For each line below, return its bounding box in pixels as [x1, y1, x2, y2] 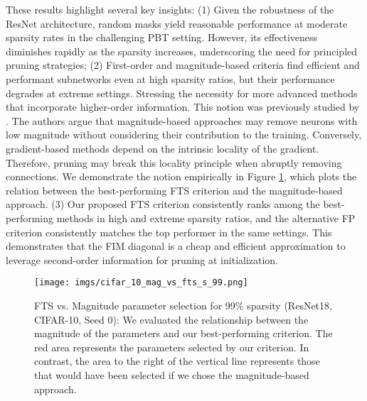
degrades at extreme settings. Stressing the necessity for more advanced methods [6, 85, 358, 100]
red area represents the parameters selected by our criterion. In [34, 339, 309, 354]
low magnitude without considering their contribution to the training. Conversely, [6, 127, 362, 142]
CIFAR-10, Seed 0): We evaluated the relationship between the [34, 312, 309, 326]
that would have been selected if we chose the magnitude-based [34, 367, 309, 382]
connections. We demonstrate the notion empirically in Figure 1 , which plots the [6, 169, 357, 184]
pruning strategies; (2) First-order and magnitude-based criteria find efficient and [6, 57, 360, 72]
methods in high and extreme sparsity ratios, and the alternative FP [56, 210, 356, 225]
